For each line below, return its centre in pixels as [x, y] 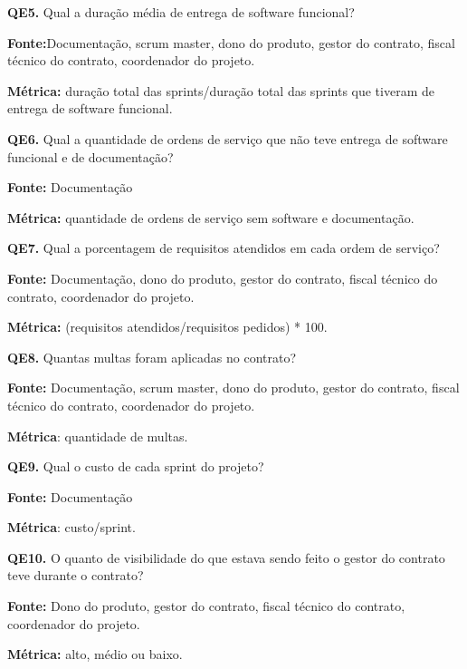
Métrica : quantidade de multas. [98, 436]
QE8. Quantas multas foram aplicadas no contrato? [152, 357]
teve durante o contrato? [76, 575]
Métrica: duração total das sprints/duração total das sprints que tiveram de [221, 90]
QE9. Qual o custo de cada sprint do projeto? [136, 466]
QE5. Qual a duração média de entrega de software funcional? [181, 12]
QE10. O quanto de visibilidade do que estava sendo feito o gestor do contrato [226, 557]
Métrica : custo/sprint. [71, 527]
